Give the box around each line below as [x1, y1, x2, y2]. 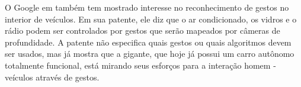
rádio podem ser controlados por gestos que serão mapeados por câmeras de [5, 24, 280, 37]
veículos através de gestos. [5, 70, 100, 83]
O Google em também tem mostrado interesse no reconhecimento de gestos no [5, 1, 289, 13]
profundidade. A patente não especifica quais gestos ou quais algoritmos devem [5, 36, 292, 48]
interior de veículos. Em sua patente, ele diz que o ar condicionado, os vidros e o [5, 12, 297, 25]
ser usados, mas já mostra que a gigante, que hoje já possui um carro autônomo [5, 47, 294, 60]
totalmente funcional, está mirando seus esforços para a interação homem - [5, 59, 276, 71]
